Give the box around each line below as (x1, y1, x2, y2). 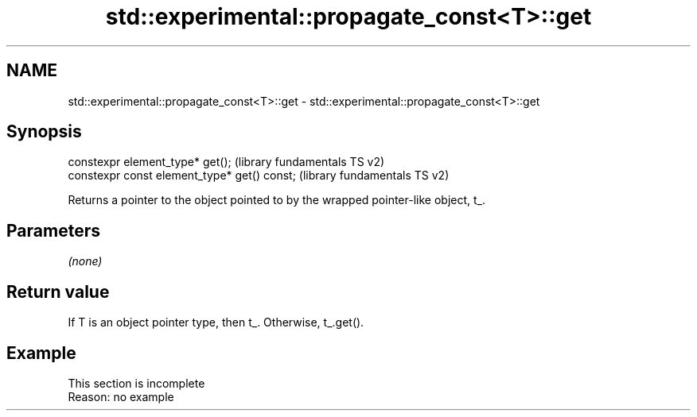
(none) (68, 254, 103, 268)
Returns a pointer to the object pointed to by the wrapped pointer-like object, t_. (68, 193, 486, 207)
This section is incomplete (68, 376, 205, 390)
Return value (6, 281, 110, 302)
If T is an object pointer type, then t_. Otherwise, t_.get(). (68, 315, 364, 330)
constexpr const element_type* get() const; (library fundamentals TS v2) (68, 168, 450, 183)
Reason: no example (68, 389, 174, 403)
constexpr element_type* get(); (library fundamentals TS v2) (68, 155, 385, 169)
